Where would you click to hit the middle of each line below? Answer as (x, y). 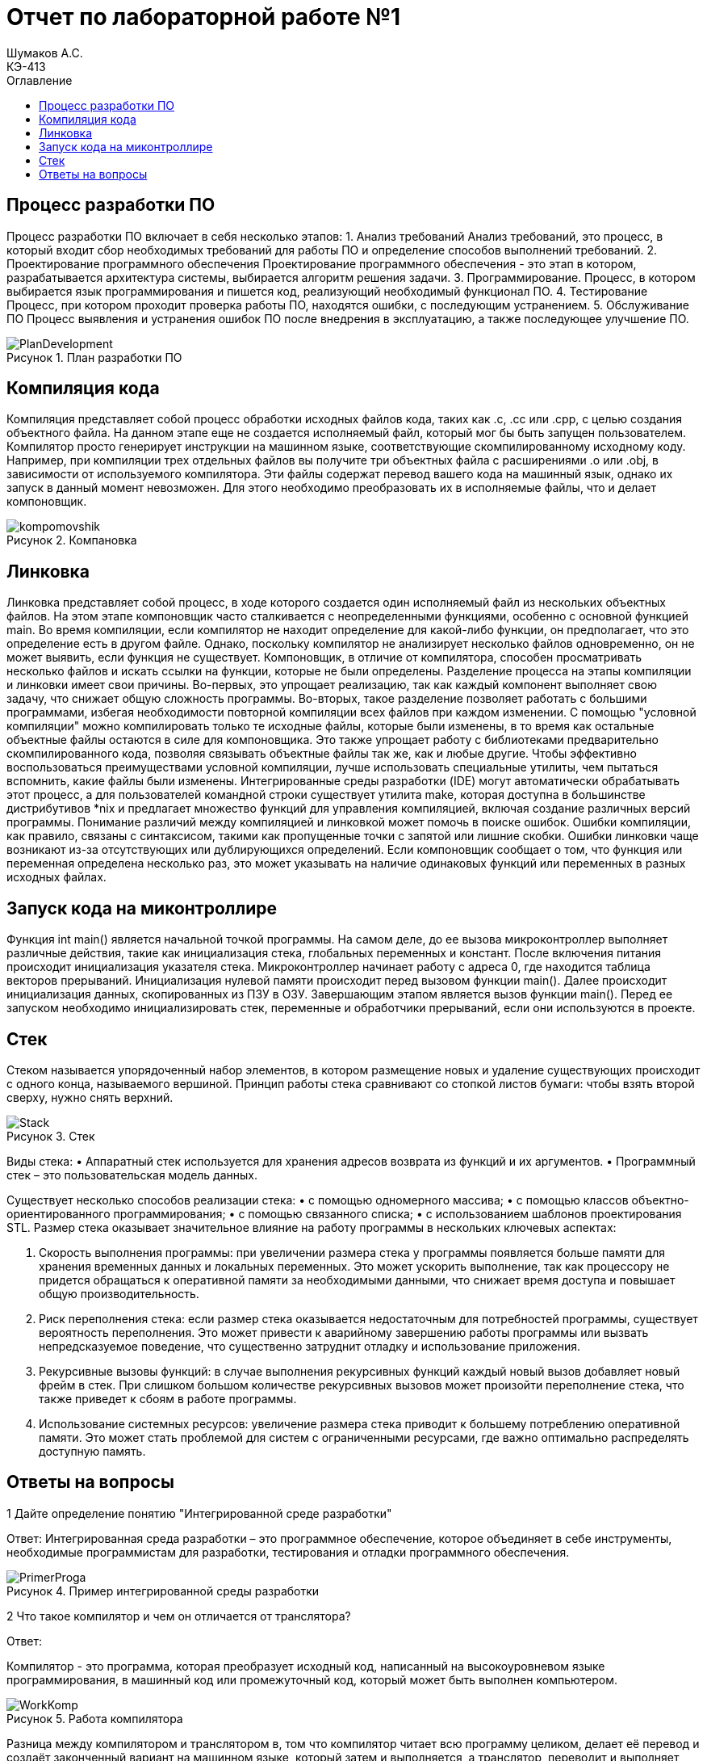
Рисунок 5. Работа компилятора (95, 1718)
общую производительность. (119, 1293)
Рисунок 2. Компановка (72, 540)
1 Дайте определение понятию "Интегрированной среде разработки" (199, 1513)
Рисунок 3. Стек (51, 1136)
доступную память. (92, 1451)
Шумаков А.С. (45, 53)
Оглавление (40, 80)
